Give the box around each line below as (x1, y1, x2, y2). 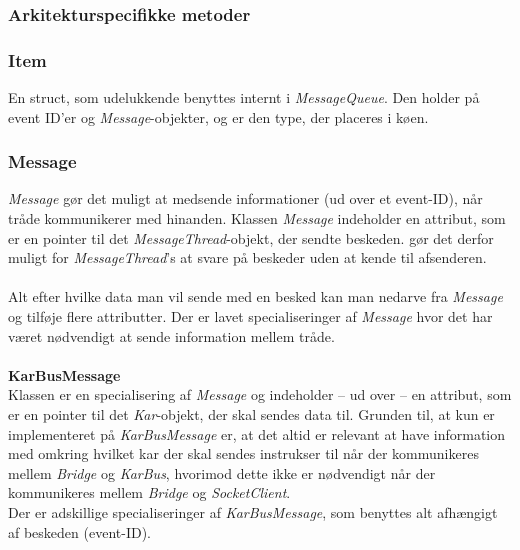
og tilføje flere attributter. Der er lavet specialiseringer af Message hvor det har (8, 306, 493, 327)
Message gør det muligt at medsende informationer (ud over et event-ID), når (8, 188, 483, 209)
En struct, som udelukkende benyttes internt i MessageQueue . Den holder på (8, 87, 480, 108)
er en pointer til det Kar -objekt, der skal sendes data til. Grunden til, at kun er (8, 404, 495, 424)
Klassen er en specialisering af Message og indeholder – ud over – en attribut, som (8, 384, 512, 405)
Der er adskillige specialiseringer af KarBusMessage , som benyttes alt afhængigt (8, 501, 498, 522)
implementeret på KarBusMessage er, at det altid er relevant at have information (8, 423, 506, 444)
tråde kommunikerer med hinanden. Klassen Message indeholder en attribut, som (8, 208, 506, 229)
